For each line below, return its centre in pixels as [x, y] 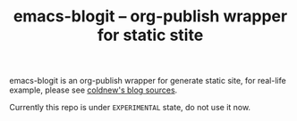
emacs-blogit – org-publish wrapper [150, 16]
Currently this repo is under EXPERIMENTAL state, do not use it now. [130, 108]
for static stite [150, 35]
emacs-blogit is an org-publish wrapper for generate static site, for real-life [148, 81]
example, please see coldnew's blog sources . [93, 90]
